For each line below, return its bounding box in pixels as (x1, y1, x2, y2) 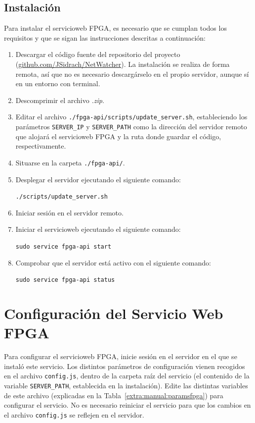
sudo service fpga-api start (15, 243, 112, 250)
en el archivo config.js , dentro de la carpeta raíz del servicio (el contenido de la (4, 370, 250, 381)
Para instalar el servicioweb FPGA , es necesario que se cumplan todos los (4, 23, 227, 33)
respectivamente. (15, 141, 66, 151)
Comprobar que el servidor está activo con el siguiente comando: (15, 257, 211, 267)
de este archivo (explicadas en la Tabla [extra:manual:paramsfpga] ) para (4, 390, 223, 400)
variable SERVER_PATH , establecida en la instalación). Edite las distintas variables (4, 380, 248, 391)
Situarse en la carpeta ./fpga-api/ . (15, 157, 125, 167)
